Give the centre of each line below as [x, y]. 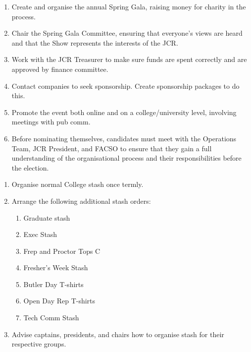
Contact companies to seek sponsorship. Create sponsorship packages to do [125, 86]
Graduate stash [47, 217]
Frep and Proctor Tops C [62, 251]
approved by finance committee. [60, 69]
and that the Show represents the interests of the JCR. [95, 42]
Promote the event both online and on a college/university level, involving [124, 112]
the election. [30, 167]
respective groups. [39, 344]
